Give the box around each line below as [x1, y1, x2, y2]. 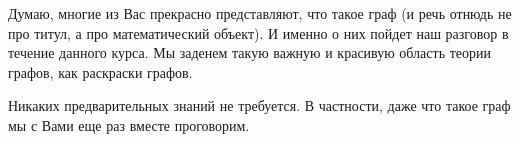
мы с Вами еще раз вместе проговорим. [8, 114, 250, 135]
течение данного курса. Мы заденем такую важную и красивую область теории [8, 42, 492, 63]
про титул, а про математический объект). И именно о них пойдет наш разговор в [8, 22, 509, 43]
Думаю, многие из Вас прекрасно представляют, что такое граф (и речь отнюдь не [8, 3, 512, 23]
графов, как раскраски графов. [8, 61, 193, 82]
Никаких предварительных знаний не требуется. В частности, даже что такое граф [8, 95, 511, 116]
